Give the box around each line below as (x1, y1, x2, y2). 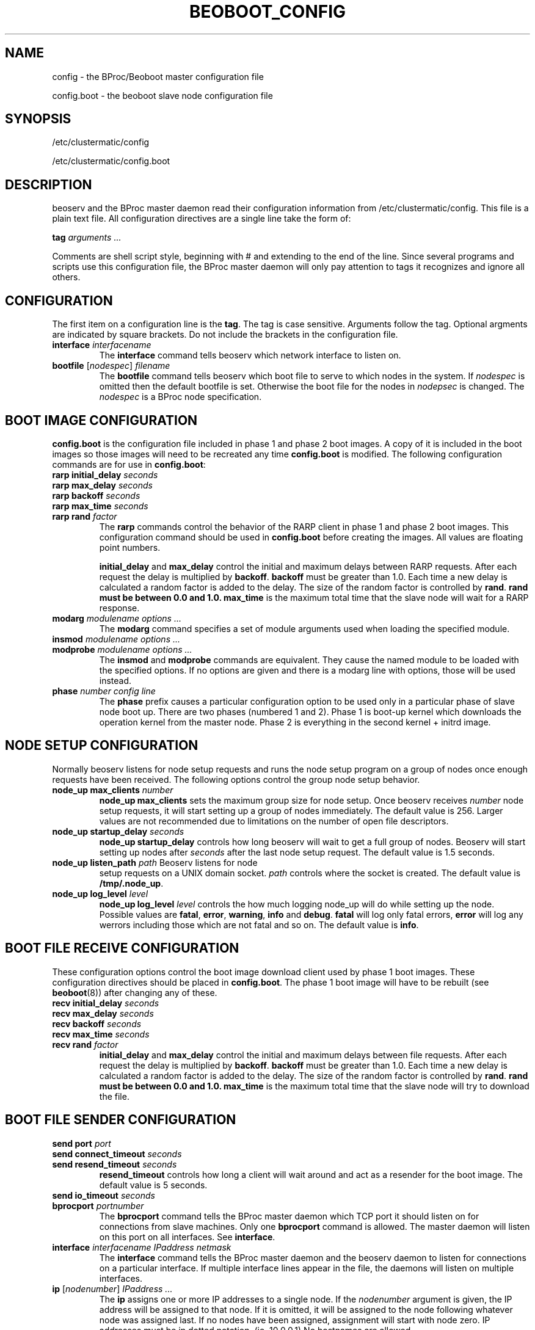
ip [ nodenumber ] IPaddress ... (52, 1283, 173, 1294)
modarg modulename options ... (52, 612, 182, 623)
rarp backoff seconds (52, 490, 140, 501)
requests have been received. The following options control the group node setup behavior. (52, 774, 420, 785)
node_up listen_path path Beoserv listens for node (52, 857, 258, 868)
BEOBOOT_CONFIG (189, 1, 346, 22)
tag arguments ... (52, 232, 122, 243)
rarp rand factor (52, 511, 117, 521)
